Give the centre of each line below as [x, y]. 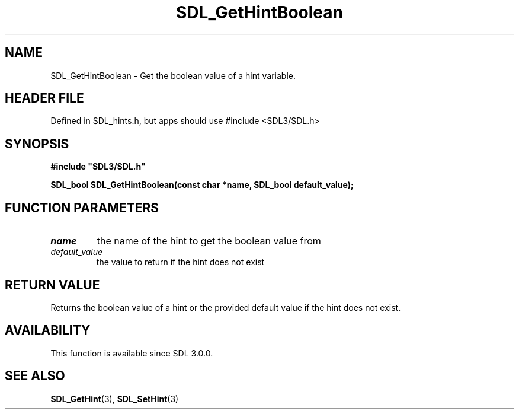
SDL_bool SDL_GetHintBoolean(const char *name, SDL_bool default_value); [202, 185]
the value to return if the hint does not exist [180, 262]
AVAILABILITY [48, 330]
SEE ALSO [35, 376]
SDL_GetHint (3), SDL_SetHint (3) [115, 399]
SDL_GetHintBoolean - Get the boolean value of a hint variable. [173, 75]
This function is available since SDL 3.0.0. [132, 353]
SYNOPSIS [37, 144]
